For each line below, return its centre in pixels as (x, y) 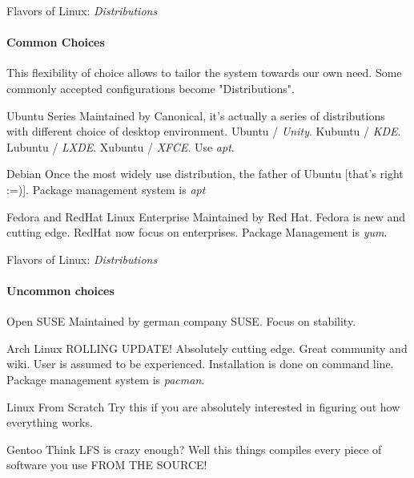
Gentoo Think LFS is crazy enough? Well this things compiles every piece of (194, 449)
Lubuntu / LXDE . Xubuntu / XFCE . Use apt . (121, 146)
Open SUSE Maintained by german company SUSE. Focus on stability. (181, 321)
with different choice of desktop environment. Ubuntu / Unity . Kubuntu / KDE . (204, 131)
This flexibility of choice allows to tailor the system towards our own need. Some (204, 73)
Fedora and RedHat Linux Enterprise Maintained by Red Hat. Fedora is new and (206, 216)
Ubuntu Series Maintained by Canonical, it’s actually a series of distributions (196, 115)
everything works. (50, 422)
